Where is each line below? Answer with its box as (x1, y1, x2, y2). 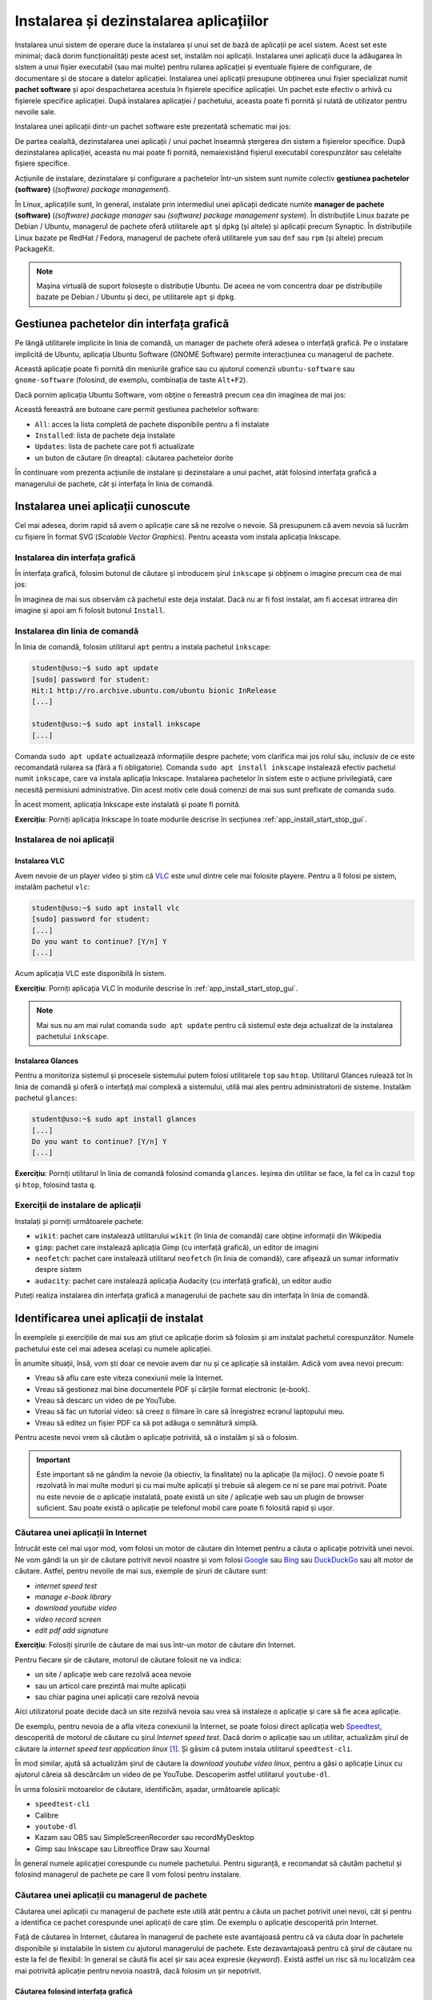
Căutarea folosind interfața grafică (14, 1986, 133, 1996)
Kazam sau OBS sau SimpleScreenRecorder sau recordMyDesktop (34, 1833, 255, 1842)
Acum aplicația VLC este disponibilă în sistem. (14, 969, 167, 978)
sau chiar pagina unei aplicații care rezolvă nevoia (34, 1692, 199, 1702)
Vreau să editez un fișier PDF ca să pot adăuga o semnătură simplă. (34, 1418, 258, 1427)
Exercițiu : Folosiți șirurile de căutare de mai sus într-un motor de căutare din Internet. (14, 1640, 296, 1650)
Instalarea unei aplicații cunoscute (14, 500, 191, 514)
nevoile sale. (14, 106, 56, 116)
